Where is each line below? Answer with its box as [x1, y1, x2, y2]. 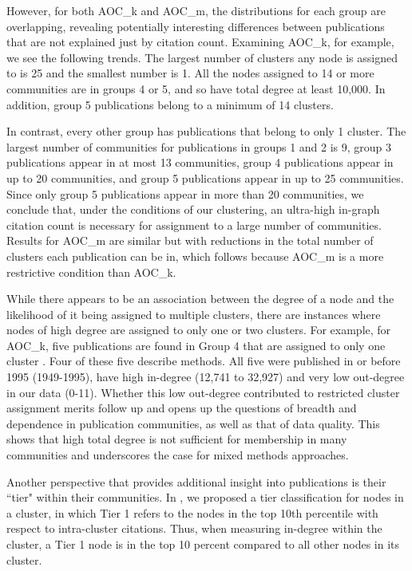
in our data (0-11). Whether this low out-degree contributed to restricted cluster [6, 384, 400, 400]
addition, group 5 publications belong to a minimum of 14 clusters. [6, 96, 334, 112]
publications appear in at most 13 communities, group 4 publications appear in [6, 154, 394, 171]
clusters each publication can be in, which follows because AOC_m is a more [6, 247, 384, 264]
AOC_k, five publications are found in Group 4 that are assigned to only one [6, 337, 386, 353]
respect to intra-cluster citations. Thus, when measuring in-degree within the [6, 520, 382, 537]
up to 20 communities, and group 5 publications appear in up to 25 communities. [6, 169, 404, 186]
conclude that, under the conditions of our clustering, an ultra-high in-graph [6, 201, 380, 218]
